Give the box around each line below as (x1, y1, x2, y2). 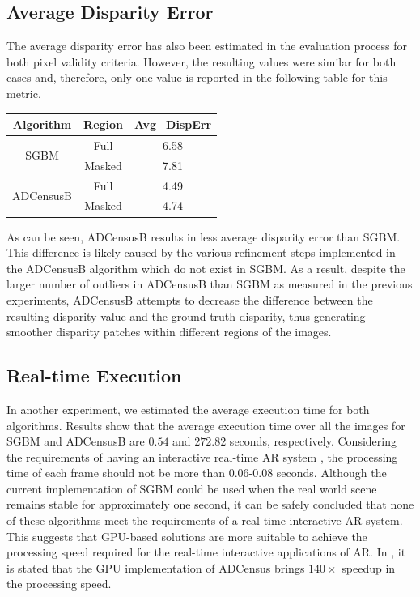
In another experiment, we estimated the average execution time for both (6, 400, 370, 417)
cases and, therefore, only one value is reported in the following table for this (6, 69, 388, 86)
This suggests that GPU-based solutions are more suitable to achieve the (6, 527, 367, 544)
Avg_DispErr (134, 116, 212, 133)
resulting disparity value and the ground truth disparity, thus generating (6, 307, 366, 324)
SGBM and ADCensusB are (6, 433, 145, 450)
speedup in (342, 559, 396, 576)
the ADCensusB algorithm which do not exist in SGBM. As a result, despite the (6, 259, 405, 276)
